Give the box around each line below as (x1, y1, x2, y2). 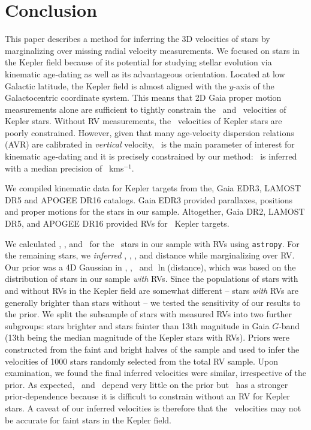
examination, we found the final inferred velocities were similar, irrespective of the (5, 366, 306, 379)
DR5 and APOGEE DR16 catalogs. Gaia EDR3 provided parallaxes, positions (5, 193, 293, 206)
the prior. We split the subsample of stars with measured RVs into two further (5, 308, 292, 320)
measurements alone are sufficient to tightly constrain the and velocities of (5, 103, 286, 115)
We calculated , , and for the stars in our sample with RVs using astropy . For (5, 237, 300, 249)
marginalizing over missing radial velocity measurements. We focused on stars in (5, 44, 300, 56)
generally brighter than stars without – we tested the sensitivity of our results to (5, 296, 301, 308)
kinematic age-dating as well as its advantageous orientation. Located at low (5, 67, 285, 80)
